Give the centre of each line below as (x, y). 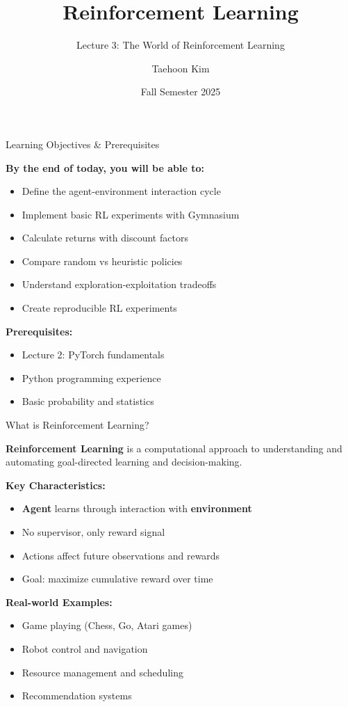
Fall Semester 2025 (181, 92)
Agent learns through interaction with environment (137, 508)
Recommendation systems (77, 696)
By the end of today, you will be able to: (105, 167)
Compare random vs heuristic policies (102, 261)
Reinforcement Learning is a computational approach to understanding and (174, 448)
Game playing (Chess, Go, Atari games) (107, 625)
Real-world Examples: (59, 602)
